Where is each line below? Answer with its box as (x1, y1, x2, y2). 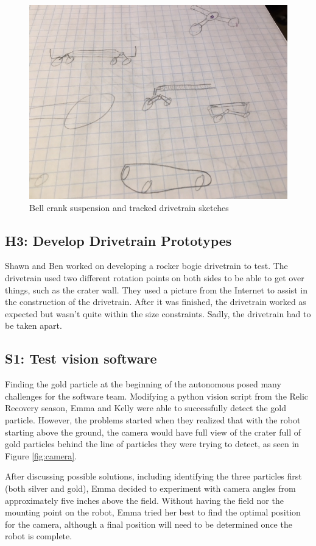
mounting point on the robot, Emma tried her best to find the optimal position (5, 506, 301, 519)
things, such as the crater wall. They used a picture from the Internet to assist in (5, 283, 307, 296)
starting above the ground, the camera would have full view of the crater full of (5, 425, 301, 438)
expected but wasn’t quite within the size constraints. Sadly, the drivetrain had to (5, 307, 311, 320)
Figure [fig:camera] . (5, 449, 77, 462)
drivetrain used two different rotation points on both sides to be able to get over (5, 271, 304, 284)
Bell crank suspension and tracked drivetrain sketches (29, 201, 229, 214)
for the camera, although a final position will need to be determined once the (5, 517, 292, 530)
